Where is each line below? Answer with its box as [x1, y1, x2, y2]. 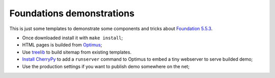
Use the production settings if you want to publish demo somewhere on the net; [22, 63, 190, 69]
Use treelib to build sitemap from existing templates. [22, 49, 132, 55]
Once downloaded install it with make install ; [22, 35, 123, 41]
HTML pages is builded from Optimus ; [22, 42, 102, 48]
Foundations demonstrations [9, 8, 135, 19]
